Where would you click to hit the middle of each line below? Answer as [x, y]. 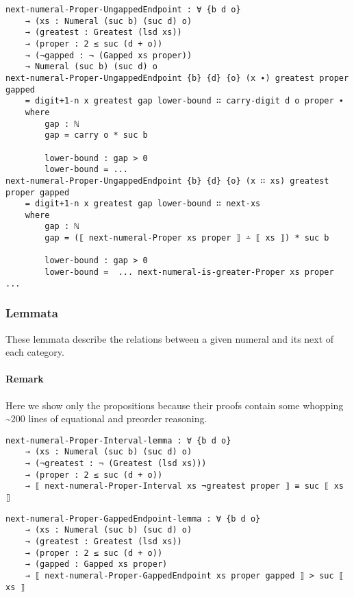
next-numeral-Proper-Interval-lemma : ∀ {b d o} [118, 440]
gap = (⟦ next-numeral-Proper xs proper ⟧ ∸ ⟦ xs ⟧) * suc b [187, 238]
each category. [35, 352]
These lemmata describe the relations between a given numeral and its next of [170, 338]
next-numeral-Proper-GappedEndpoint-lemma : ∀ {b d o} [133, 519]
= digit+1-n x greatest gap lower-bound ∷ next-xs [143, 204]
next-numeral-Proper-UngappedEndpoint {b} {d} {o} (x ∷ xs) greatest [167, 181]
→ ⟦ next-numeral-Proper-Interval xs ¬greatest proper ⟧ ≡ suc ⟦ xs [184, 486]
